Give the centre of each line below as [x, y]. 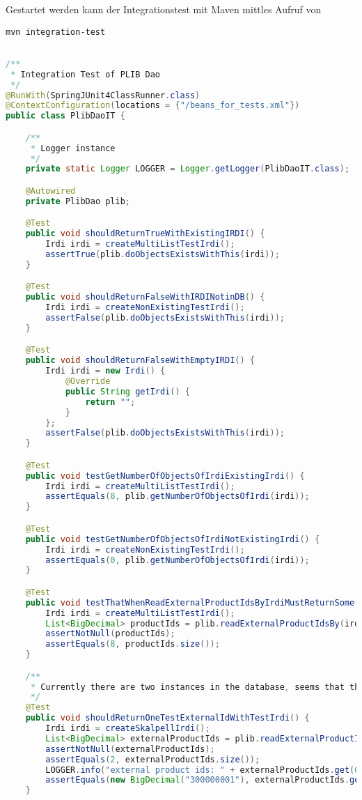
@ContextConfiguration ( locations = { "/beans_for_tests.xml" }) [153, 106]
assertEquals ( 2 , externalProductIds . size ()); [153, 759]
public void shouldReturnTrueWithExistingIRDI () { [145, 234]
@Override [88, 382]
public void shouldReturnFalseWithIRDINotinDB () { [145, 297]
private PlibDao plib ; [78, 201]
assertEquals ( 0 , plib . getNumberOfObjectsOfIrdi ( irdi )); [178, 560]
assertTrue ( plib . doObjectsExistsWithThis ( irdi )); [163, 254]
